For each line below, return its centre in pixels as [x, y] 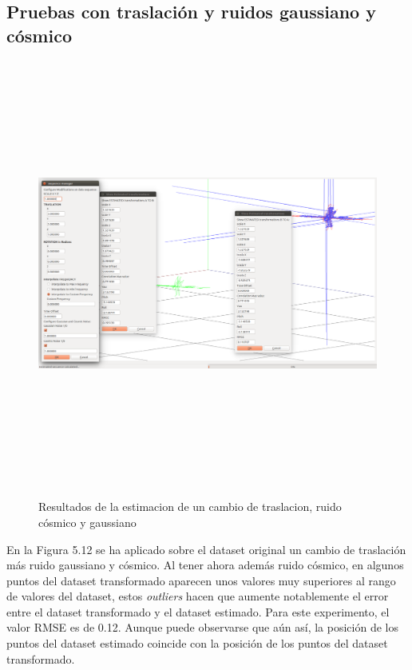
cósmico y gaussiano [87, 522]
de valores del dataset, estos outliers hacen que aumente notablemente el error [198, 596]
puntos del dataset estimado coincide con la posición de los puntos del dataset [197, 643]
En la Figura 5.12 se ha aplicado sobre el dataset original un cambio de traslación [206, 549]
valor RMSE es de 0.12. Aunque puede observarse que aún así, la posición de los [202, 627]
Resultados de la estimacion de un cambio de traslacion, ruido [190, 506]
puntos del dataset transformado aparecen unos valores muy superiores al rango [201, 580]
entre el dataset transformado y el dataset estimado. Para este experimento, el [198, 611]
